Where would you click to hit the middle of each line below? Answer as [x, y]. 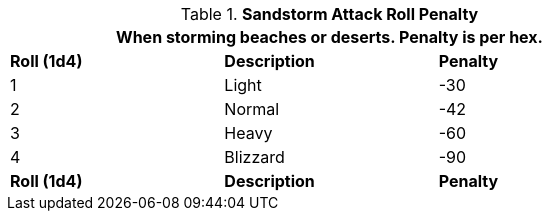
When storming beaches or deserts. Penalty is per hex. [329, 37]
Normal [252, 109]
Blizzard [254, 157]
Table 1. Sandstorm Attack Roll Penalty [329, 14]
